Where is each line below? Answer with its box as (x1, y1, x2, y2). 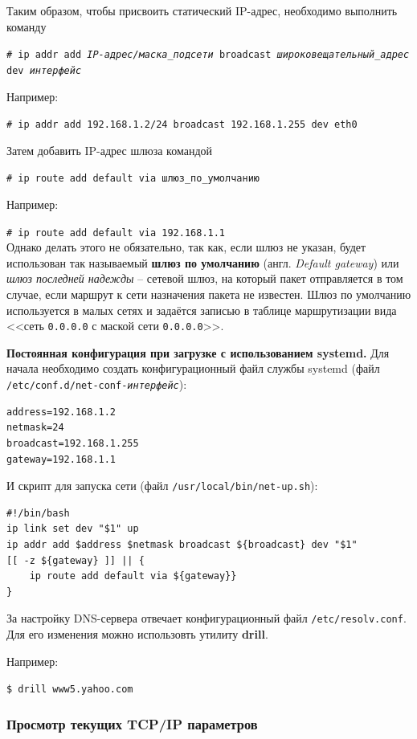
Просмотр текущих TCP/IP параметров (6, 713, 258, 733)
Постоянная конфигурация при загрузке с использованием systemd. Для (6, 344, 390, 361)
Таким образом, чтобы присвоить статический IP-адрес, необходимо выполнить (6, 2, 398, 18)
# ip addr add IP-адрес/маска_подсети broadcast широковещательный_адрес (6, 49, 410, 61)
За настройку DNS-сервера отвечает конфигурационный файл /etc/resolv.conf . (6, 610, 407, 627)
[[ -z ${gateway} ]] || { (6, 554, 145, 566)
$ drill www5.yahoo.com (6, 684, 133, 696)
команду (6, 18, 47, 35)
